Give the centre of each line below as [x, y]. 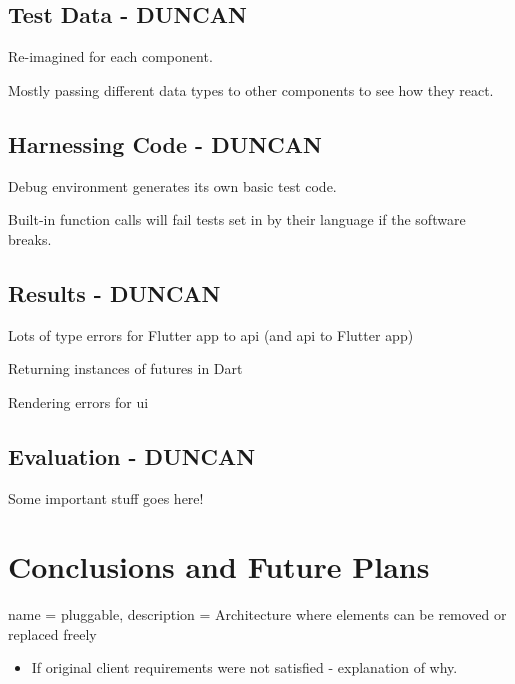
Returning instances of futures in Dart [125, 368]
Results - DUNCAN [114, 292]
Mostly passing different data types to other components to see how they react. [251, 89]
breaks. [30, 238]
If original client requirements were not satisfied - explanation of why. [244, 667]
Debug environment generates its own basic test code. [172, 185]
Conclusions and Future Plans [219, 566]
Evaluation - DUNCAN [132, 455]
